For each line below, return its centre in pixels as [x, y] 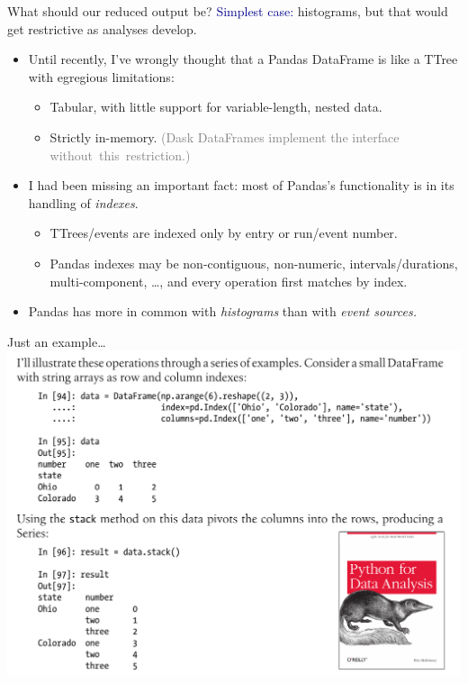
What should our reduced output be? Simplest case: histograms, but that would [228, 11]
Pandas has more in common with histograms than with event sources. [222, 311]
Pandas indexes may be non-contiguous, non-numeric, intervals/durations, [254, 263]
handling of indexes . [83, 202]
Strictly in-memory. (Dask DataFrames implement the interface [225, 137]
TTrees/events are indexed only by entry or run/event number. [224, 233]
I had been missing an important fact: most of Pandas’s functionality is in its [241, 185]
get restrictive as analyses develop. [102, 28]
